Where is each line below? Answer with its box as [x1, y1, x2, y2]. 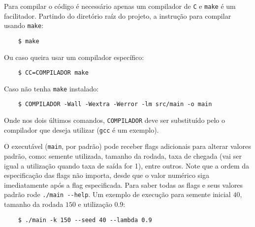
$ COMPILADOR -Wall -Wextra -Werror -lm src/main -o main [18, 101, 212, 108]
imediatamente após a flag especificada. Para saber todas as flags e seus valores [4, 179, 243, 190]
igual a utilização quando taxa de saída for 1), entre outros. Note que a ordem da [4, 160, 250, 170]
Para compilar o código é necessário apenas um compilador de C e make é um [4, 1, 236, 11]
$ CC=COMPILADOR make [18, 69, 89, 77]
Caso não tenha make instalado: [4, 83, 99, 93]
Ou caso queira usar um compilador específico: [4, 52, 144, 62]
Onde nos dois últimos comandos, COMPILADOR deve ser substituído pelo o [4, 115, 225, 125]
